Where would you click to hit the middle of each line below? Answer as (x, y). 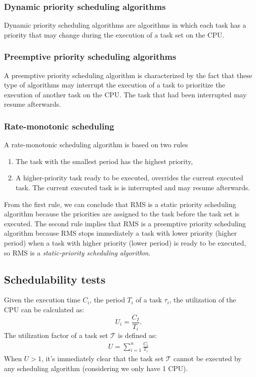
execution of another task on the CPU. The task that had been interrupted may (125, 94)
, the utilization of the (203, 300)
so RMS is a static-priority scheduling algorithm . (77, 252)
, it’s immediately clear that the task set (103, 358)
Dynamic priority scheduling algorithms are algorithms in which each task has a (125, 25)
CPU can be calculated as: (44, 309)
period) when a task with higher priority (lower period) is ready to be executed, (125, 242)
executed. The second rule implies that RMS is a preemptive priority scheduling (125, 223)
